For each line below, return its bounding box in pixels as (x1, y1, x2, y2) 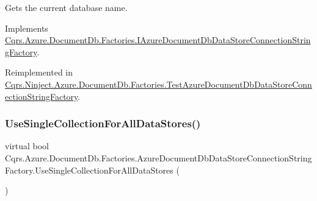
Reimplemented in (5, 66, 73, 79)
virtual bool (5, 139, 49, 152)
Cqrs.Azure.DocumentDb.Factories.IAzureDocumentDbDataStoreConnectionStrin (5, 33, 311, 46)
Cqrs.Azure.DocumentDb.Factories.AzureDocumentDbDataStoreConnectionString (5, 151, 312, 164)
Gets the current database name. (5, 1, 128, 13)
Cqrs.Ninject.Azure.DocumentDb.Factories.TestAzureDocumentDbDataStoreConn (5, 77, 312, 90)
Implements (5, 21, 48, 34)
